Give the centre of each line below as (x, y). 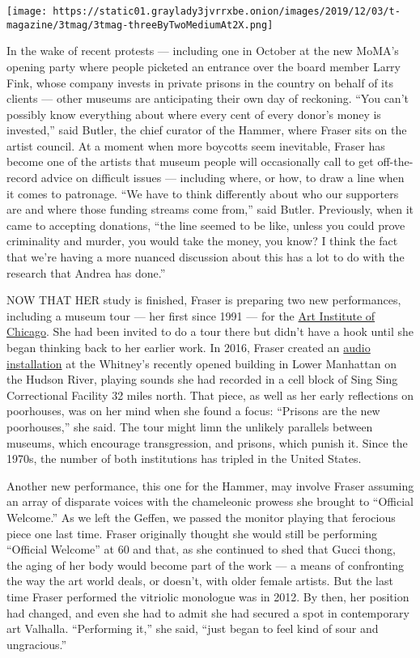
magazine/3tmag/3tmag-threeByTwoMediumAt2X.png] (140, 25)
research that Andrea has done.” (86, 272)
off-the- (395, 161)
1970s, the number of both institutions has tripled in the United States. (184, 458)
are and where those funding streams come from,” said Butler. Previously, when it (210, 209)
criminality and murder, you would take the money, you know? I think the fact (202, 241)
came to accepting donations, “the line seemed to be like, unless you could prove (206, 225)
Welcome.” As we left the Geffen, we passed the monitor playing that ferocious (201, 517)
